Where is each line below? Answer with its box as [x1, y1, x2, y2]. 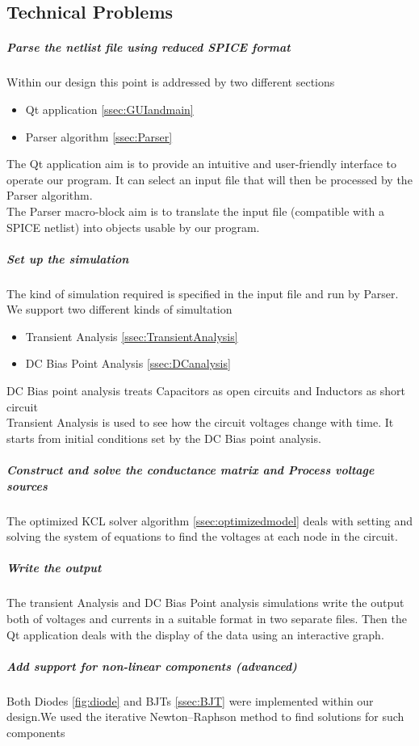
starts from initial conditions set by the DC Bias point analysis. [6, 429, 321, 446]
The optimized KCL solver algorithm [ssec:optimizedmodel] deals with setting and [6, 512, 413, 529]
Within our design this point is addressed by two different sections [6, 74, 335, 91]
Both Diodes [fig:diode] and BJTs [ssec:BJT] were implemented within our [6, 692, 374, 709]
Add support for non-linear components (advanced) [6, 657, 297, 674]
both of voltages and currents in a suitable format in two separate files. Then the [6, 609, 407, 626]
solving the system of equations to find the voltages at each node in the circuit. [6, 528, 398, 545]
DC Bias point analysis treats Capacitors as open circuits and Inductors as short [6, 382, 406, 399]
